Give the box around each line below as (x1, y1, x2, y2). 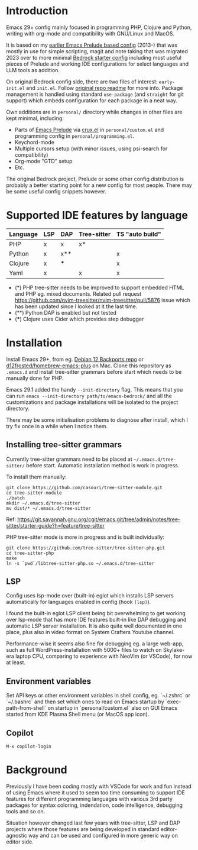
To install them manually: (6, 473, 67, 480)
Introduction (6, 4, 69, 18)
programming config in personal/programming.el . (14, 132, 135, 140)
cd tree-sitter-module (6, 490, 62, 496)
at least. (6, 659, 25, 666)
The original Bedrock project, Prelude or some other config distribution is (6, 175, 184, 182)
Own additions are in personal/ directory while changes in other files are (6, 108, 183, 115)
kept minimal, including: (6, 114, 64, 122)
